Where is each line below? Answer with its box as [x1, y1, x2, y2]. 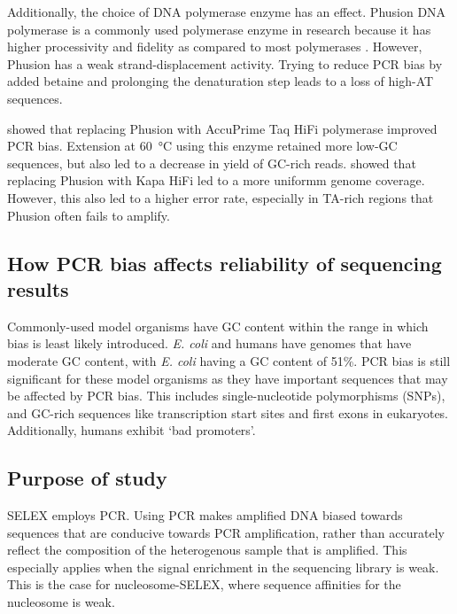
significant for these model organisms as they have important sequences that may [7, 369, 448, 387]
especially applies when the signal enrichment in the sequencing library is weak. [7, 557, 439, 576]
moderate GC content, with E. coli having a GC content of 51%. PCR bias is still [7, 351, 451, 369]
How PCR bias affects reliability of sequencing [7, 249, 442, 276]
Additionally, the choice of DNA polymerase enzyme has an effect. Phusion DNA [7, 3, 446, 20]
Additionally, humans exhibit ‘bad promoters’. [7, 421, 256, 439]
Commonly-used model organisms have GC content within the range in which [7, 316, 429, 335]
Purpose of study [7, 464, 167, 492]
